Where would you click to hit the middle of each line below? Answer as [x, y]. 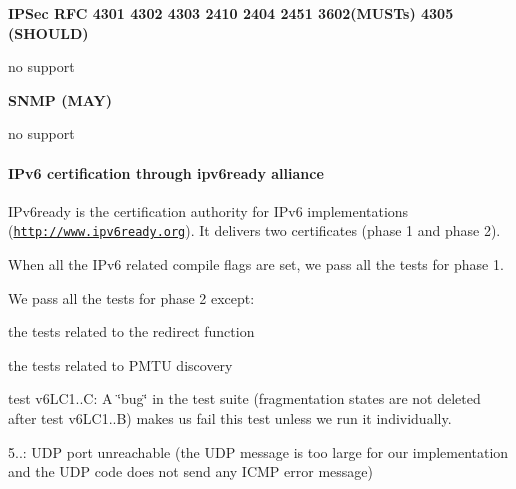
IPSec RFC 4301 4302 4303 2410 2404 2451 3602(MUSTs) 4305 [231, 13]
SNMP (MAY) [60, 99]
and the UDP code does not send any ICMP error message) [190, 471]
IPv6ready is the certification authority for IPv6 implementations [208, 210]
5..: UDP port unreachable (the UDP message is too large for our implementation [258, 451]
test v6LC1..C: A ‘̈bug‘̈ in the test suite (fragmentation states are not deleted [244, 398]
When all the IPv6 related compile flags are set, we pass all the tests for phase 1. [256, 264]
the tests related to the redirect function [131, 331]
